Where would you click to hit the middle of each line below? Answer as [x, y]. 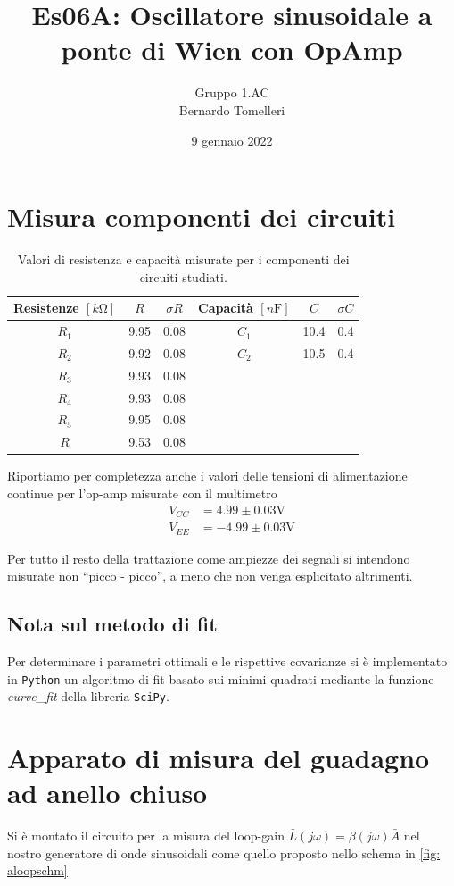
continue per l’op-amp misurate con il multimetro [142, 493]
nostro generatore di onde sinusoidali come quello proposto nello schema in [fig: [224, 853]
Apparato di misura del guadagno [219, 758]
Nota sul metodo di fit [112, 624]
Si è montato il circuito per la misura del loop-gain [146, 836]
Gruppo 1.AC [232, 92]
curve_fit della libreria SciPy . [88, 696]
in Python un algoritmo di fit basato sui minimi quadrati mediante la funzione [221, 678]
